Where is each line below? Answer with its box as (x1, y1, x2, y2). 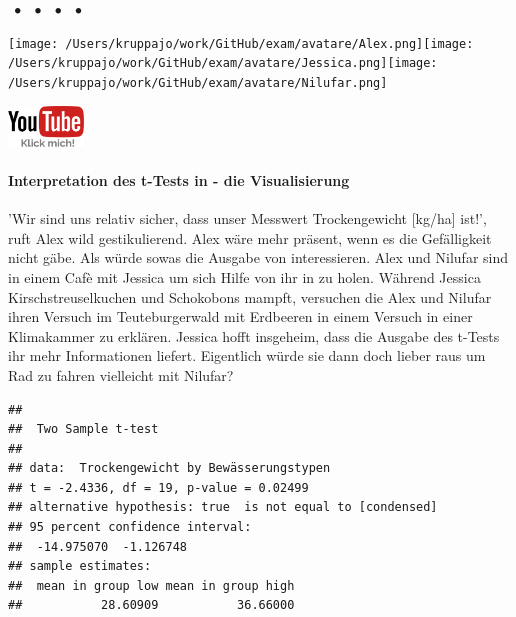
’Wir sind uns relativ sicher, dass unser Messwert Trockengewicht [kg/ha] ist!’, (8, 208, 487, 229)
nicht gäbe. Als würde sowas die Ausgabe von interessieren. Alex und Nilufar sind (8, 247, 509, 268)
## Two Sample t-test (8, 422, 159, 437)
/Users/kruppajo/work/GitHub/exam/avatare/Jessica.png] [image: (8, 56, 438, 71)
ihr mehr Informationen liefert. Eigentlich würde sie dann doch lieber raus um (8, 345, 486, 366)
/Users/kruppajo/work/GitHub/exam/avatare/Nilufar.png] (8, 75, 388, 90)
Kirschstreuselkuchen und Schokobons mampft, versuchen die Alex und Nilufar (8, 286, 492, 307)
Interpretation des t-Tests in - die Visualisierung (8, 169, 350, 190)
